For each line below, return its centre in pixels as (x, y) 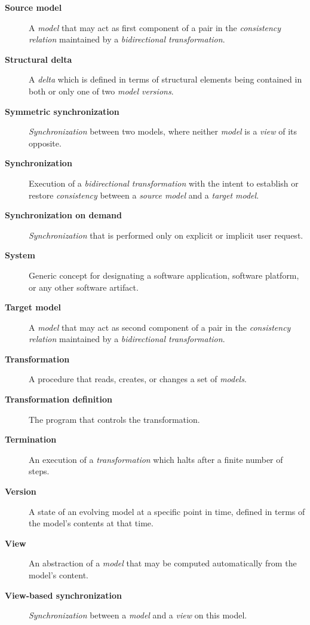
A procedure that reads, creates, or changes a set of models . (138, 379)
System (20, 255)
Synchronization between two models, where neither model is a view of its (163, 131)
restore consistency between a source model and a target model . (144, 195)
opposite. (45, 143)
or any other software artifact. (84, 287)
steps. (39, 471)
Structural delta (39, 59)
